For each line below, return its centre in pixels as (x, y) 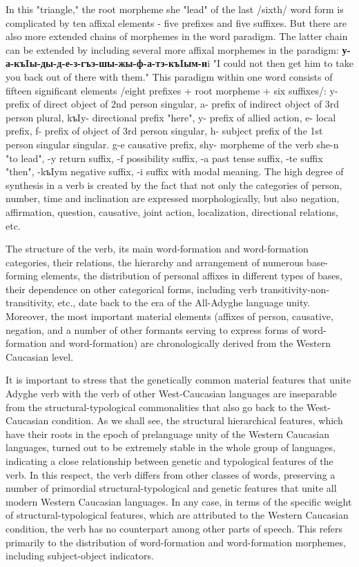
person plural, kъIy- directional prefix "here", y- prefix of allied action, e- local (171, 117)
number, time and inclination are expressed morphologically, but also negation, (173, 198)
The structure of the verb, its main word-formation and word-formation (157, 249)
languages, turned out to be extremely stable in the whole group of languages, (171, 447)
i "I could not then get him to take (280, 63)
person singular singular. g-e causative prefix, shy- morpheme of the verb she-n (172, 144)
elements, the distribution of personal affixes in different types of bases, (192, 276)
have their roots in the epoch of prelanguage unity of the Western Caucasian (168, 434)
